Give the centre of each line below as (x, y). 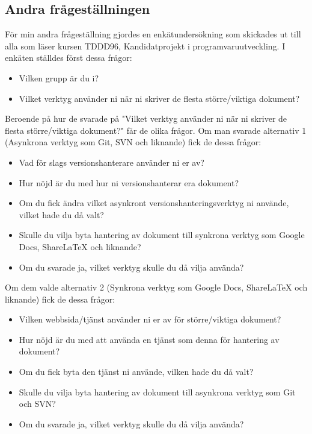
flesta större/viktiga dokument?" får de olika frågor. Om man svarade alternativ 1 (156, 130)
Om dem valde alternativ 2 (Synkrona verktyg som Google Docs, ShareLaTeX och (156, 287)
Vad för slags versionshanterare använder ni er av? (112, 162)
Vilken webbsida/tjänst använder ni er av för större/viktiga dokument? (150, 319)
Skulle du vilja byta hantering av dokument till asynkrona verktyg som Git (157, 392)
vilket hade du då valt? (61, 214)
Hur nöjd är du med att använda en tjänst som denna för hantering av (149, 339)
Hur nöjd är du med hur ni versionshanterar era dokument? (129, 182)
